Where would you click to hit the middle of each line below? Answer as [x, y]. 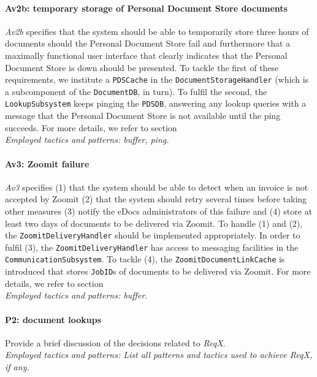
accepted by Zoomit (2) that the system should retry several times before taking [156, 199]
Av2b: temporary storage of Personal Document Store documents [146, 8]
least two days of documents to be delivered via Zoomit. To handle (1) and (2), [154, 223]
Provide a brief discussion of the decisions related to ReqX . [115, 342]
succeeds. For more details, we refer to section [91, 127]
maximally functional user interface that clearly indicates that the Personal [146, 55]
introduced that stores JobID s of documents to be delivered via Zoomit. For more [158, 271]
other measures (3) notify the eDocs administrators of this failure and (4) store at [159, 211]
